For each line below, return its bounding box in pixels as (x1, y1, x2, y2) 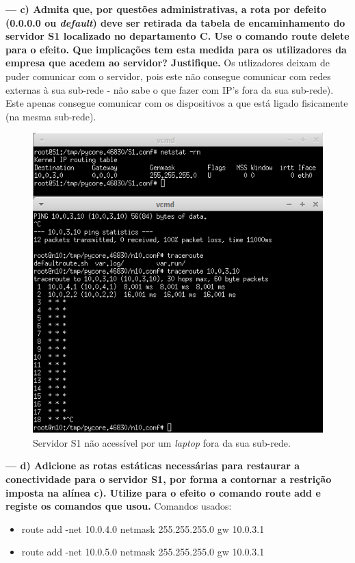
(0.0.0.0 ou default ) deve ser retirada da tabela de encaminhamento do (5, 15, 345, 29)
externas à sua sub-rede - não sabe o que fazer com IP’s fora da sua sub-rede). (5, 82, 334, 96)
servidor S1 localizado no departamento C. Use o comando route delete (5, 29, 350, 43)
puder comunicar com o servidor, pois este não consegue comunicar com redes (5, 68, 331, 83)
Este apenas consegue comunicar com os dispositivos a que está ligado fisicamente (5, 96, 348, 110)
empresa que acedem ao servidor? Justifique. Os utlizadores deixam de (5, 55, 330, 70)
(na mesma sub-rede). (5, 109, 96, 123)
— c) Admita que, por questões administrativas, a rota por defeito (5, 2, 326, 16)
